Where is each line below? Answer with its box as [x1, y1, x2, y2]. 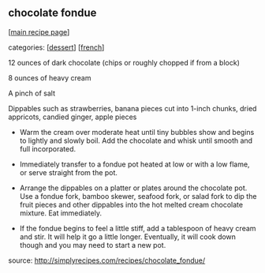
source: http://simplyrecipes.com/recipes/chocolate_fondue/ [8, 256, 206, 265]
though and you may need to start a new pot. [19, 240, 166, 249]
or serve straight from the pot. [19, 167, 118, 177]
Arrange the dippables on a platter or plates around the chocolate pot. [19, 183, 248, 193]
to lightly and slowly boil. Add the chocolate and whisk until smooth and [19, 136, 253, 145]
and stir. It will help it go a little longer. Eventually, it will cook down [19, 232, 237, 241]
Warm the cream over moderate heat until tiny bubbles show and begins [19, 127, 255, 136]
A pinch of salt [8, 88, 55, 98]
